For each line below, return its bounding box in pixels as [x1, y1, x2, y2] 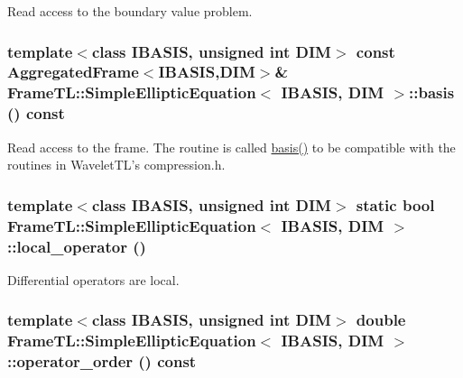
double [356, 309, 406, 331]
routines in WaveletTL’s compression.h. [7, 155, 226, 174]
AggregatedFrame [7, 60, 139, 83]
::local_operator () [7, 235, 146, 257]
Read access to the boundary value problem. [7, 2, 253, 20]
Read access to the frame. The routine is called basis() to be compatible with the [7, 137, 456, 156]
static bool [356, 193, 435, 216]
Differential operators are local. [7, 270, 180, 289]
